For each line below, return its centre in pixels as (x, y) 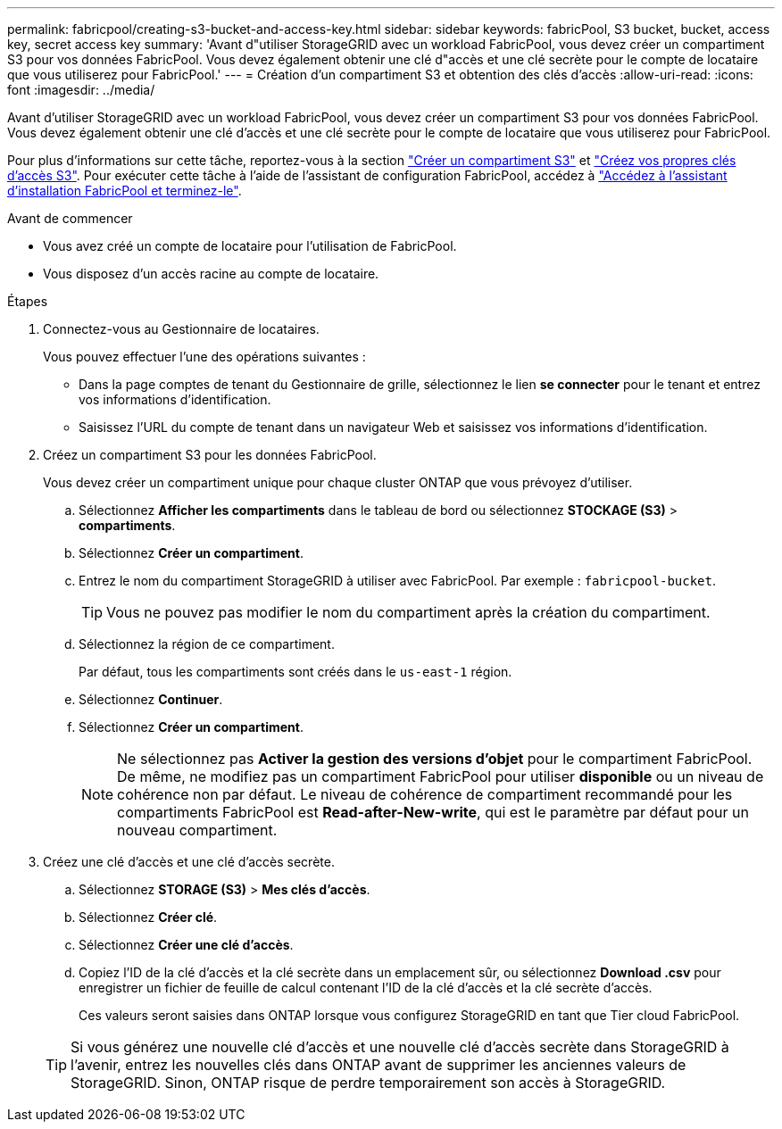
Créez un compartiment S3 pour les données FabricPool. (210, 455)
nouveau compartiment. (197, 830)
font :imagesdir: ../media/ (81, 90)
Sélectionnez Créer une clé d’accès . (186, 945)
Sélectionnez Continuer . (151, 699)
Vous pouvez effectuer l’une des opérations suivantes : (204, 357)
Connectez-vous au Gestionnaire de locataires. (181, 329)
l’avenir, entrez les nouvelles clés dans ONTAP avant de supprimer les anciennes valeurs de (379, 1065)
